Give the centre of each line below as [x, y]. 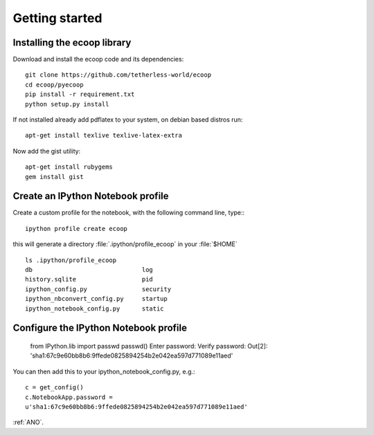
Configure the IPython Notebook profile [100, 328]
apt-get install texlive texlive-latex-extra [104, 136]
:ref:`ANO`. [28, 423]
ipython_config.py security [98, 289]
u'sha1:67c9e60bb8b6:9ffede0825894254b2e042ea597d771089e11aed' [137, 407]
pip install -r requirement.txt [80, 94]
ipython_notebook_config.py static [95, 308]
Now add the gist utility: [47, 151]
